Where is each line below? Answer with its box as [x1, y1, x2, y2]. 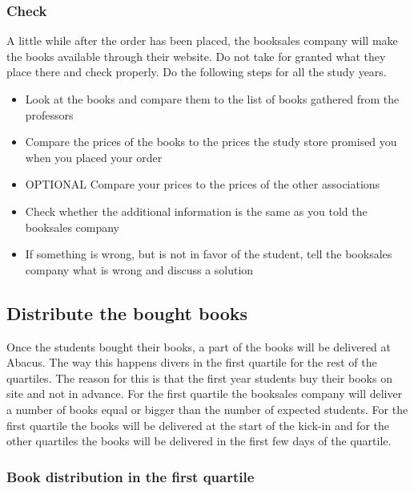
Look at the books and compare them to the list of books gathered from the [25, 91, 400, 107]
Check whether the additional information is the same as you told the [25, 202, 368, 219]
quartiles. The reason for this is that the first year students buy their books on [6, 369, 392, 386]
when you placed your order [25, 148, 163, 165]
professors [25, 106, 74, 123]
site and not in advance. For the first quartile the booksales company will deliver [6, 385, 403, 402]
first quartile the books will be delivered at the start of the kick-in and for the [6, 416, 390, 433]
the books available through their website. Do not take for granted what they [6, 47, 386, 64]
